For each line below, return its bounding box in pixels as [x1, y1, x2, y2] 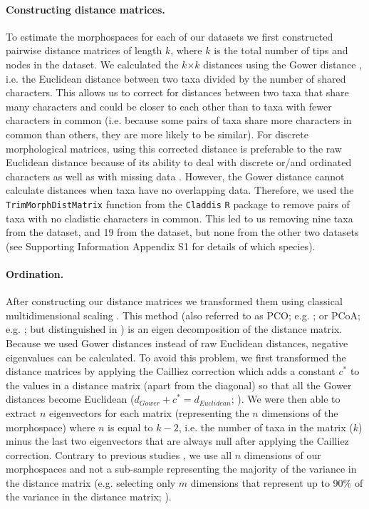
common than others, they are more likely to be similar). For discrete [6, 126, 308, 141]
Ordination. [6, 266, 64, 281]
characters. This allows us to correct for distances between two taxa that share [6, 85, 349, 100]
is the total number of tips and [214, 43, 348, 58]
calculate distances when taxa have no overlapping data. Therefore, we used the [6, 182, 354, 197]
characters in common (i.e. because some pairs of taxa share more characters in [6, 113, 352, 128]
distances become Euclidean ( [6, 391, 135, 406]
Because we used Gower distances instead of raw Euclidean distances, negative [6, 335, 348, 350]
